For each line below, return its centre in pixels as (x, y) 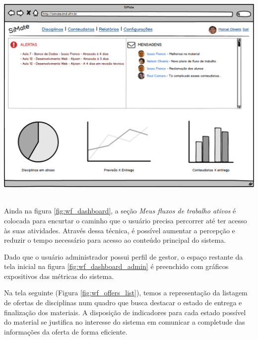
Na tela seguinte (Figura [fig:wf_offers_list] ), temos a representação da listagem (126, 293)
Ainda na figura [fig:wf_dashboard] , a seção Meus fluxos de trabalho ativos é (120, 211)
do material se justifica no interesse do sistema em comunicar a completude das (125, 322)
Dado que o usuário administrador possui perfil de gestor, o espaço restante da (124, 256)
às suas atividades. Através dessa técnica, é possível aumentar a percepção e (120, 230)
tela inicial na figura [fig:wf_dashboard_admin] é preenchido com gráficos (116, 266)
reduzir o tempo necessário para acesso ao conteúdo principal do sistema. (115, 240)
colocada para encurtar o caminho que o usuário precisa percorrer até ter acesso (126, 220)
